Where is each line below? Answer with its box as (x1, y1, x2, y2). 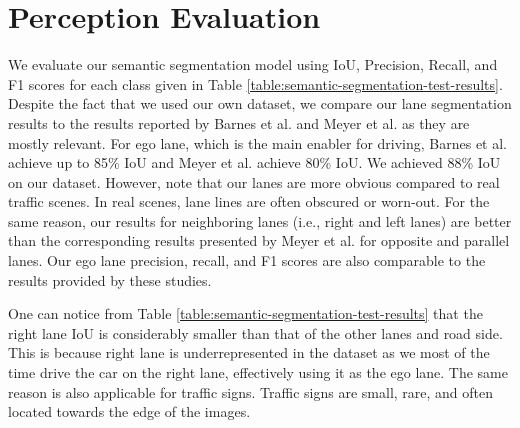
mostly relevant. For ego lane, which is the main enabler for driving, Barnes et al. (8, 132, 508, 153)
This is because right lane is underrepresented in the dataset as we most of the (8, 342, 490, 363)
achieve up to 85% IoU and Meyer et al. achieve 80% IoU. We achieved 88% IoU (8, 152, 501, 173)
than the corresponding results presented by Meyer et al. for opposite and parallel (8, 230, 510, 251)
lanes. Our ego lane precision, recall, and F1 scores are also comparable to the (8, 250, 486, 271)
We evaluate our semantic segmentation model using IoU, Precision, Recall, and (8, 54, 498, 75)
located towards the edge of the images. (8, 401, 251, 422)
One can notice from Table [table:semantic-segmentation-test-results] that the (8, 303, 483, 324)
